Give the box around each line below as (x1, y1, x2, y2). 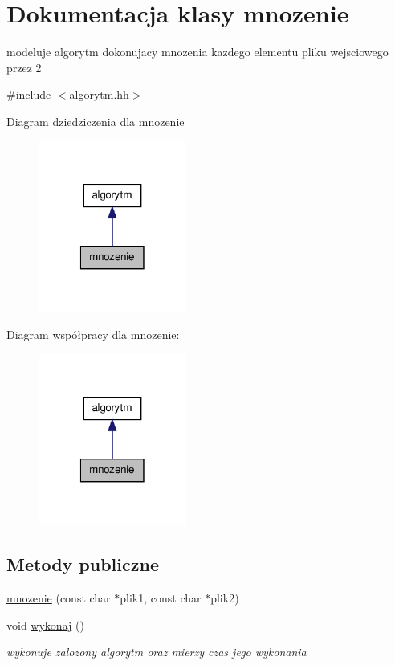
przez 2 (6, 59, 42, 75)
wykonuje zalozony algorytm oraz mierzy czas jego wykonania (6, 643, 307, 660)
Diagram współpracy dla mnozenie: (6, 326, 180, 343)
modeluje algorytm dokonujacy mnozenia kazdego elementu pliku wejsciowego (6, 43, 389, 60)
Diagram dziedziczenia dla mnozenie (6, 112, 185, 129)
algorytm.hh (69, 86, 129, 103)
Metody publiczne (6, 552, 159, 577)
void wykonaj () (6, 616, 84, 633)
